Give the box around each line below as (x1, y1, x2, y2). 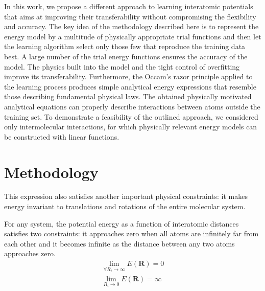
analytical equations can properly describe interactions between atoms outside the (4, 101, 260, 111)
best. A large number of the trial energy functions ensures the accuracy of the (4, 51, 248, 61)
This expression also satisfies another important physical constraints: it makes (4, 191, 248, 202)
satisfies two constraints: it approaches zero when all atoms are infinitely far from (4, 228, 259, 239)
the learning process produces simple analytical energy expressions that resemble (4, 81, 256, 92)
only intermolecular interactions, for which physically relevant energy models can (4, 121, 257, 132)
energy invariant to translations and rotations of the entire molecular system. (4, 201, 246, 212)
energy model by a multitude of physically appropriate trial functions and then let (4, 31, 261, 41)
